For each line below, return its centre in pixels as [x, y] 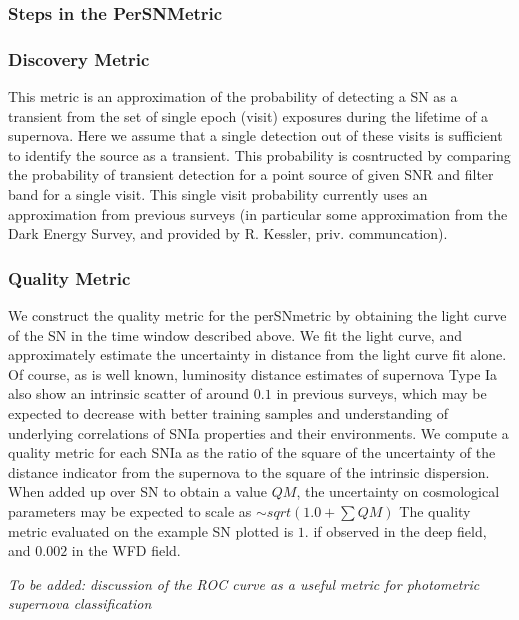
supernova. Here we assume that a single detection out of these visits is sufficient [255, 135]
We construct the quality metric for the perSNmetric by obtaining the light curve [257, 315]
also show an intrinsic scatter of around [129, 393]
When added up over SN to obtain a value [138, 491]
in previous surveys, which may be [381, 393]
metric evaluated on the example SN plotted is [151, 530]
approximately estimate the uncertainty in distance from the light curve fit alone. [257, 354]
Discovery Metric [79, 58]
